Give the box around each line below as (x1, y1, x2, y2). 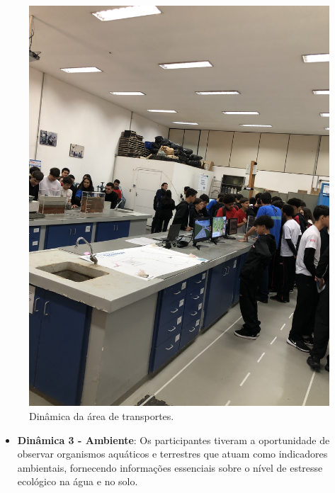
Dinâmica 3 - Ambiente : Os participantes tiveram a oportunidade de (17, 432, 330, 447)
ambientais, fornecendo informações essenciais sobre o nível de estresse (17, 460, 323, 475)
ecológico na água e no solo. (17, 474, 138, 489)
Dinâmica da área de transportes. (29, 408, 174, 423)
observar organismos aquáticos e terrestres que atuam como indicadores (17, 446, 328, 461)
